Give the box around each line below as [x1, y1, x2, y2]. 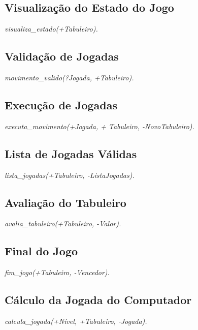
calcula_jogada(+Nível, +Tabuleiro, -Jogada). [5, 315, 147, 326]
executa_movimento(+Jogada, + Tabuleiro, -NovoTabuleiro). [5, 121, 194, 131]
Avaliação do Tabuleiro [5, 194, 126, 210]
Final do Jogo [5, 243, 78, 259]
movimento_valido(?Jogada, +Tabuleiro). [5, 72, 134, 82]
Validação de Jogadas [5, 48, 119, 64]
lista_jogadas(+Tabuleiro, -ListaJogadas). [5, 169, 135, 180]
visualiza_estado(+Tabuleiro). [5, 23, 98, 34]
